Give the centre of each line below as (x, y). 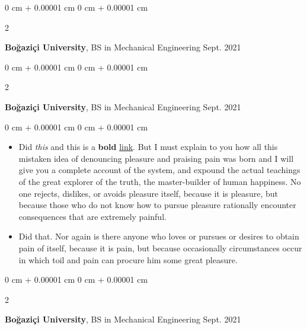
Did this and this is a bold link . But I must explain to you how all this (148, 147)
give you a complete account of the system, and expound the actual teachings (159, 170)
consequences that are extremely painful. (92, 216)
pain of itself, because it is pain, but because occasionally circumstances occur (160, 247)
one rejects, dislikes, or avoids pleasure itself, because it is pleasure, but (148, 193)
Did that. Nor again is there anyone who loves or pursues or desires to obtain (159, 236)
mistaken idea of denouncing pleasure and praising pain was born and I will (156, 158)
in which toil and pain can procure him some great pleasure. (128, 259)
